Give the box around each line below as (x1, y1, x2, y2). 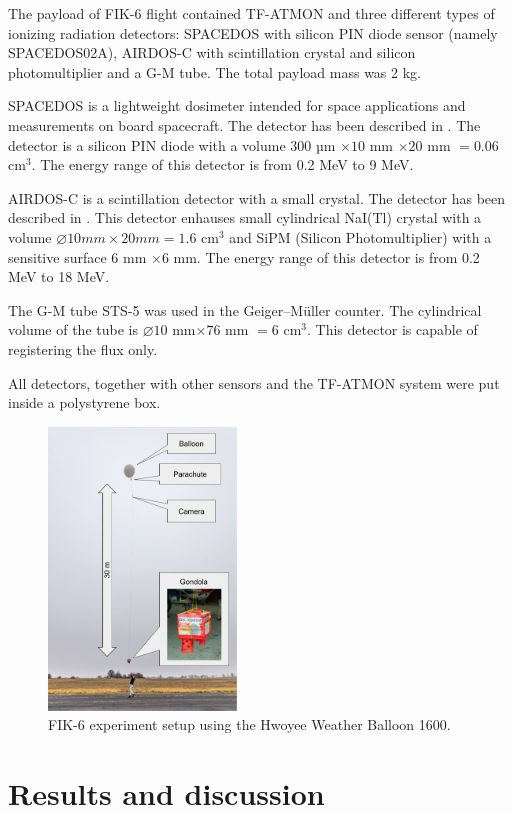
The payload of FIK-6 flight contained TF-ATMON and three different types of (8, 3, 495, 23)
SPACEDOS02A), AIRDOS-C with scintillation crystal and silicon (8, 42, 416, 63)
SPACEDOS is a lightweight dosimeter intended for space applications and (8, 95, 466, 116)
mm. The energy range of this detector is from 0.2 (173, 246, 480, 267)
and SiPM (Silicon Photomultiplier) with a (229, 226, 492, 247)
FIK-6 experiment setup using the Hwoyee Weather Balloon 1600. (48, 714, 451, 735)
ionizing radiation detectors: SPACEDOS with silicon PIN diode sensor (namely (8, 22, 498, 43)
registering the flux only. (8, 338, 158, 359)
